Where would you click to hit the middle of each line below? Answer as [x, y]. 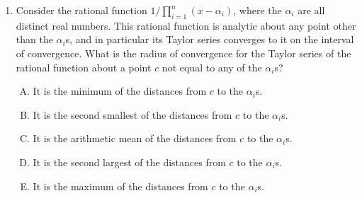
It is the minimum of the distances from [120, 91]
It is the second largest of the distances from [129, 162]
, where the [258, 10]
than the [34, 39]
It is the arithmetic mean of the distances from [135, 138]
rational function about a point [84, 67]
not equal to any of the [212, 67]
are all [311, 10]
